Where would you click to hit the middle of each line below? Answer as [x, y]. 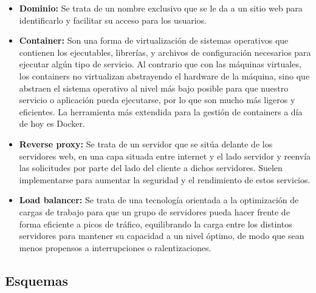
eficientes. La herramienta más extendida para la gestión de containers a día [161, 111]
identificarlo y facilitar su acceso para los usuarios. [113, 20]
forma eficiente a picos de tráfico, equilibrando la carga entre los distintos [156, 224]
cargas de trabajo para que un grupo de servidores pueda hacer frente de [154, 211]
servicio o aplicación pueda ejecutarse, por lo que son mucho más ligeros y [157, 100]
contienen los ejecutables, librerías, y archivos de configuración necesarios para [165, 52]
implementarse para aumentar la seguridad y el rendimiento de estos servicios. [165, 179]
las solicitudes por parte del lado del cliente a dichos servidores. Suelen [151, 168]
